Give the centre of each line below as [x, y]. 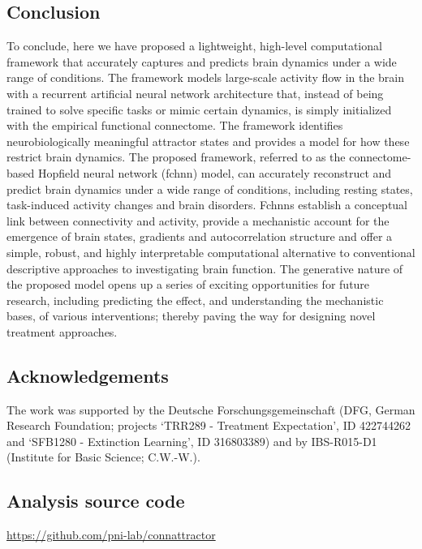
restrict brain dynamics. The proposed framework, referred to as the [176, 157]
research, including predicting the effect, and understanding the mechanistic [195, 300]
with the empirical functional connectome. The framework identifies [175, 125]
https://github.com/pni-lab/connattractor [111, 535]
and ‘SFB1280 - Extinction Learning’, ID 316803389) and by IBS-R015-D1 [192, 441]
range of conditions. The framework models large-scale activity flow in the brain [206, 77]
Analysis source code [96, 501]
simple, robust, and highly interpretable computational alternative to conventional [211, 252]
